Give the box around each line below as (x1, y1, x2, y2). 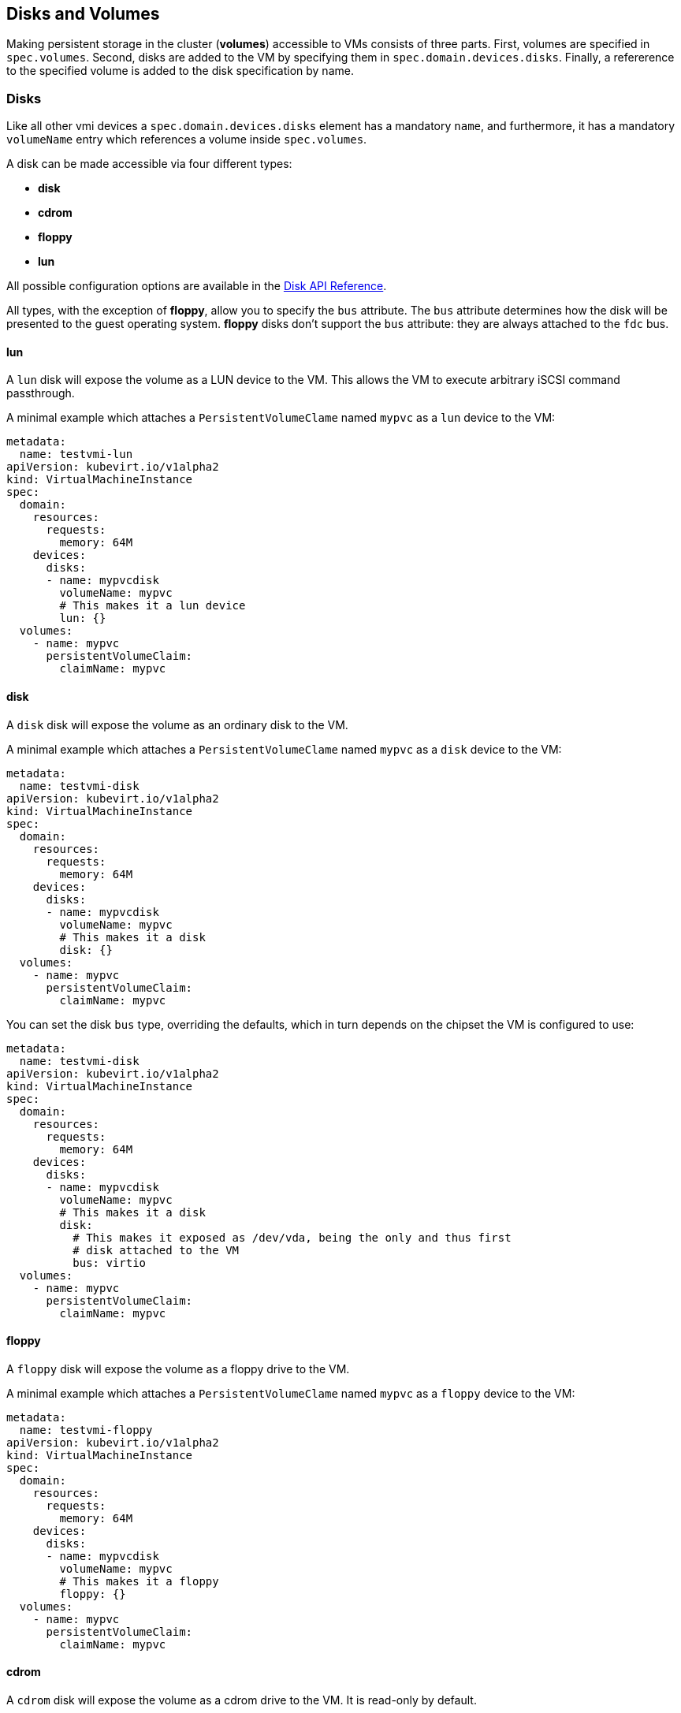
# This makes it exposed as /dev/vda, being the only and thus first (73, 1231, 512, 1244)
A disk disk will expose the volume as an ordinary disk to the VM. (6, 717, 348, 732)
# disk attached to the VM (73, 1243, 240, 1257)
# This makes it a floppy (59, 1574, 219, 1588)
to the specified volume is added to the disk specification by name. (6, 64, 354, 78)
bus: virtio (73, 1256, 147, 1269)
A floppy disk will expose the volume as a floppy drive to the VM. (6, 1361, 350, 1376)
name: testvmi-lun (19, 448, 133, 461)
